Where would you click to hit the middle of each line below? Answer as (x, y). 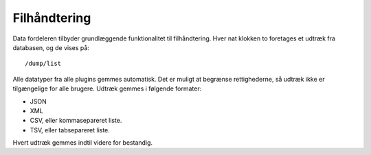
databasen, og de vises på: (51, 47)
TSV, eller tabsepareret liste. (70, 130)
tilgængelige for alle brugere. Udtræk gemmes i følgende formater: (107, 88)
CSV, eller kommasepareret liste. (76, 121)
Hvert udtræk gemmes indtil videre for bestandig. (83, 143)
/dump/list (43, 64)
